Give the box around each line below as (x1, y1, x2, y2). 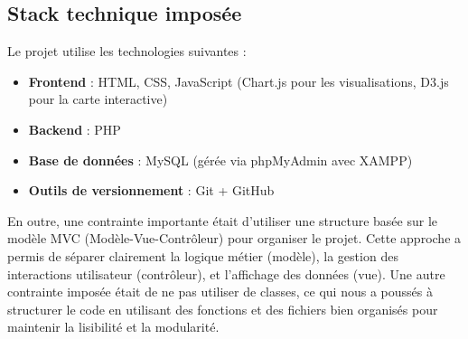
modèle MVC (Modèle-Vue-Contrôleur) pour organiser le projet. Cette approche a (7, 229, 462, 248)
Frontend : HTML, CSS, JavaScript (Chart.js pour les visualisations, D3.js (28, 71, 449, 90)
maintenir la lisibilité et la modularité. (7, 317, 220, 336)
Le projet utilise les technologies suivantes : (7, 42, 247, 61)
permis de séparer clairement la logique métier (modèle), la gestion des (7, 246, 398, 265)
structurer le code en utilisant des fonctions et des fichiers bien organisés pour (7, 299, 438, 318)
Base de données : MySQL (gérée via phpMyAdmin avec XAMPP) (28, 150, 413, 169)
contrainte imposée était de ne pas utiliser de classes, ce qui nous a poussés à (7, 282, 433, 301)
